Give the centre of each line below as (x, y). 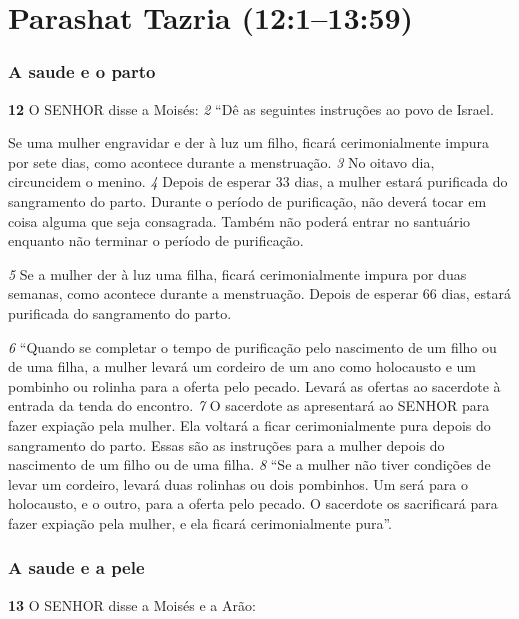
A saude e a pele (76, 567)
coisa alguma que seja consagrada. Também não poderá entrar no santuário (239, 220)
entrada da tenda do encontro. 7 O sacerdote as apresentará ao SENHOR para (249, 405)
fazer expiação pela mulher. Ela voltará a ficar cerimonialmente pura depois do (249, 424)
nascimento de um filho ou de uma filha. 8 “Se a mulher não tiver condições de (249, 464)
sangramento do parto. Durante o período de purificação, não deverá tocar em (247, 200)
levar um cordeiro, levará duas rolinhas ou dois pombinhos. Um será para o (238, 483)
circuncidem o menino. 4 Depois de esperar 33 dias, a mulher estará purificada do (258, 181)
